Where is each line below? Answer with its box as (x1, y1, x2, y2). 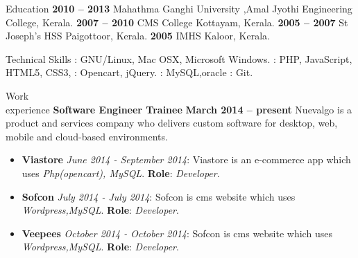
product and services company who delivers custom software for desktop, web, (6, 116, 338, 130)
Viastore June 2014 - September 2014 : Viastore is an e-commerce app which (22, 152, 351, 167)
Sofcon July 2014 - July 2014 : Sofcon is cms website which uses (22, 189, 296, 203)
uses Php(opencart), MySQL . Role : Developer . (22, 165, 220, 180)
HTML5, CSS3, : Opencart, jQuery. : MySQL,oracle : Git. (6, 65, 253, 80)
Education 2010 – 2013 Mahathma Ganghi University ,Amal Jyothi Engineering (6, 1, 352, 15)
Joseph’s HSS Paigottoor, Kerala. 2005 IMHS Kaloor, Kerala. (6, 28, 271, 43)
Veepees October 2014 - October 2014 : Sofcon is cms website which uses (22, 225, 332, 240)
